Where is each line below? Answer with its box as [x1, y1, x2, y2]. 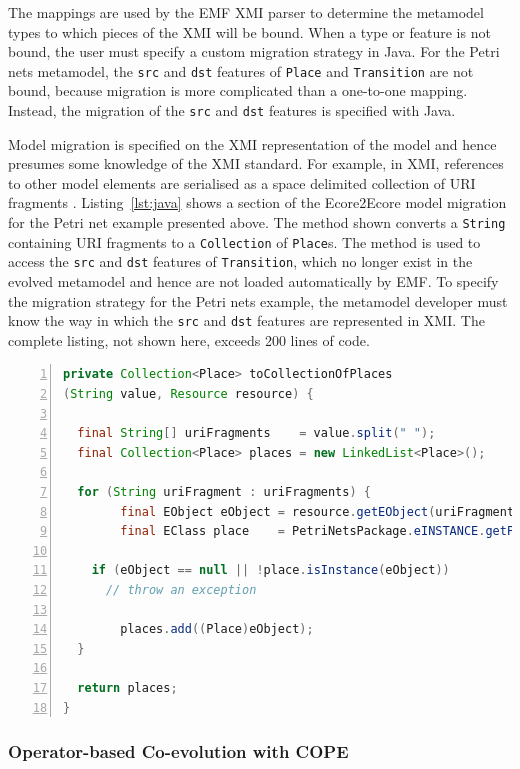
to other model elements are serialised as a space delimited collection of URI [8, 172, 476, 193]
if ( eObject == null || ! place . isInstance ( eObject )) [91, 563, 450, 578]
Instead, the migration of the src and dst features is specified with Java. [8, 100, 456, 121]
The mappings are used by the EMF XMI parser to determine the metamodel [8, 2, 484, 22]
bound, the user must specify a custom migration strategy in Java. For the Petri [8, 41, 500, 62]
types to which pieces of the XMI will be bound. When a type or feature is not [8, 21, 491, 42]
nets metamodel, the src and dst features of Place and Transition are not [8, 60, 474, 81]
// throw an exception [105, 583, 257, 597]
